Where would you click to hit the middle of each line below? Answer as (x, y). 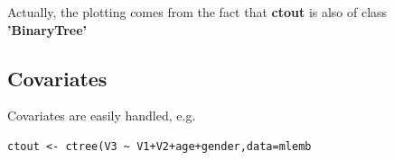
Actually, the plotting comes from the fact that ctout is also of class (197, 12)
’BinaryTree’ (47, 29)
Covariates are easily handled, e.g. (102, 116)
